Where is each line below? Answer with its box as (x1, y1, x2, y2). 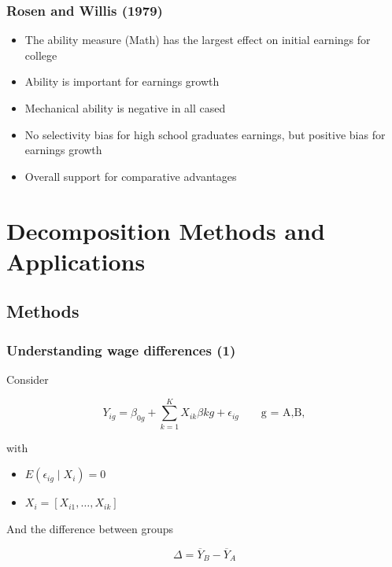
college (24, 46, 57, 63)
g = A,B (261, 407, 302, 419)
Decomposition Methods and (6, 214, 325, 246)
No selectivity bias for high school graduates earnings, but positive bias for (24, 126, 386, 142)
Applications (6, 245, 146, 277)
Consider (6, 370, 49, 387)
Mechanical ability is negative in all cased (24, 100, 226, 116)
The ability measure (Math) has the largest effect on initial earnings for (24, 31, 371, 48)
